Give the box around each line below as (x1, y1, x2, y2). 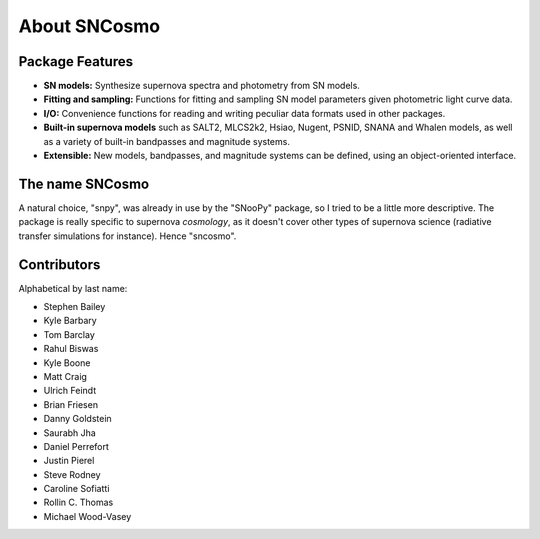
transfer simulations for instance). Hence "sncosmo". (18, 230, 237, 242)
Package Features (18, 53, 134, 70)
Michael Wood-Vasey (43, 510, 132, 522)
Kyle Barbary (43, 315, 97, 327)
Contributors (18, 256, 101, 273)
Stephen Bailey (43, 301, 106, 312)
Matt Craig (43, 370, 87, 382)
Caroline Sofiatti (43, 483, 110, 495)
